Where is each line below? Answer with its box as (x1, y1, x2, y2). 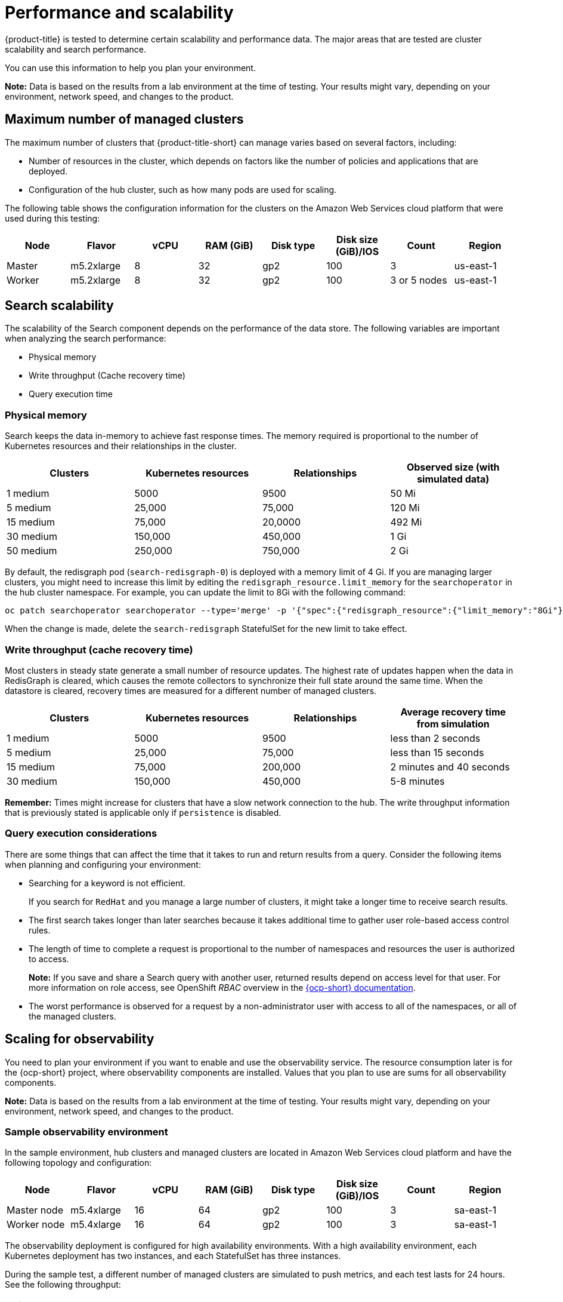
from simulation (416, 717, 490, 730)
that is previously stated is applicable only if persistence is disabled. (5, 807, 281, 818)
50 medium (7, 545, 57, 557)
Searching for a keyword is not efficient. (29, 877, 185, 888)
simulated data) (417, 473, 490, 486)
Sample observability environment (5, 1125, 168, 1138)
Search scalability (5, 298, 114, 314)
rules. (29, 925, 51, 935)
